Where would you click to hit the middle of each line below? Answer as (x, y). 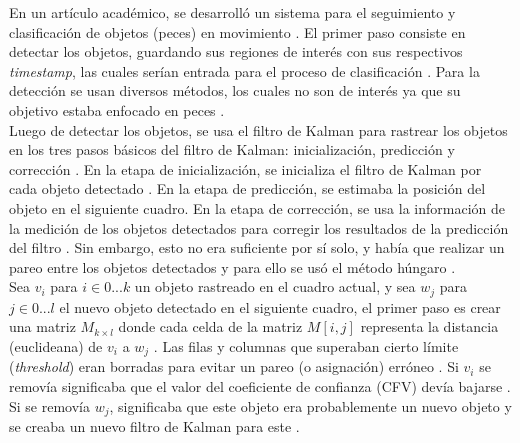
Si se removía (49, 405)
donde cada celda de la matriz (210, 326)
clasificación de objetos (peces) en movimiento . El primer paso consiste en (237, 31)
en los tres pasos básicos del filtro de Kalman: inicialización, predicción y (232, 149)
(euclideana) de (56, 345)
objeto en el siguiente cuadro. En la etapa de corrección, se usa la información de (257, 207)
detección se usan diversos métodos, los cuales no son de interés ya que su (235, 90)
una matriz (42, 326)
